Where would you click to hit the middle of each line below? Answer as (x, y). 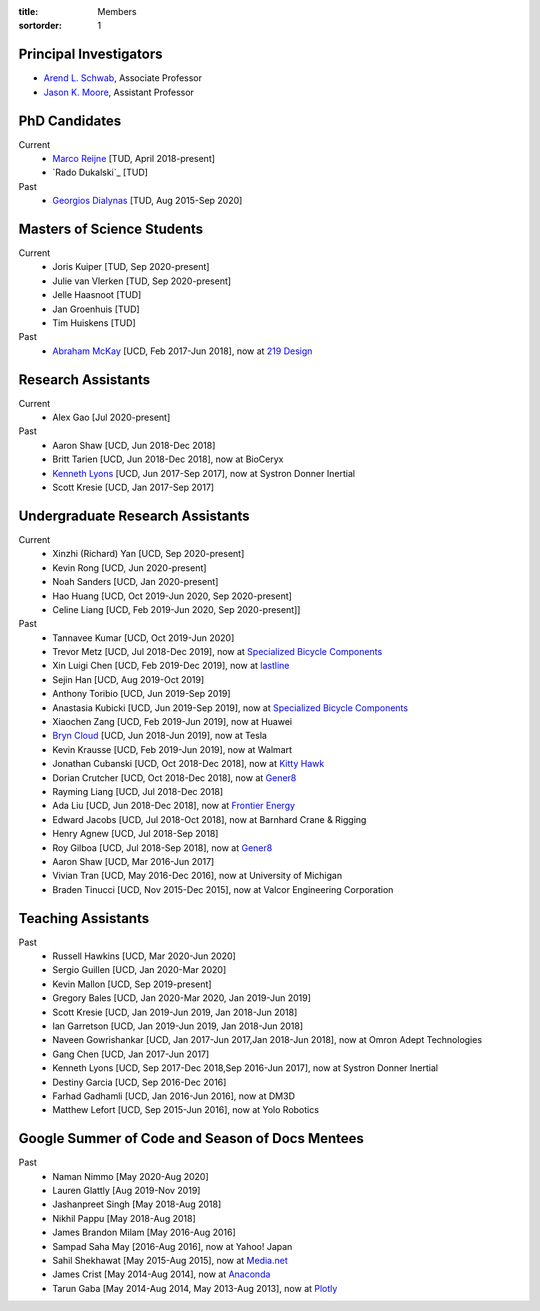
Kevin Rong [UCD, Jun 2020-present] (129, 567)
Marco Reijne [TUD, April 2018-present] (133, 158)
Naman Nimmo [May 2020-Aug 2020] (130, 1176)
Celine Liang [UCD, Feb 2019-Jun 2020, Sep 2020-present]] (176, 609)
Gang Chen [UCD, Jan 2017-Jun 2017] (131, 1054)
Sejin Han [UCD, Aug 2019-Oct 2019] (128, 679)
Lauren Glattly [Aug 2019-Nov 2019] (126, 1190)
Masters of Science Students (111, 228)
